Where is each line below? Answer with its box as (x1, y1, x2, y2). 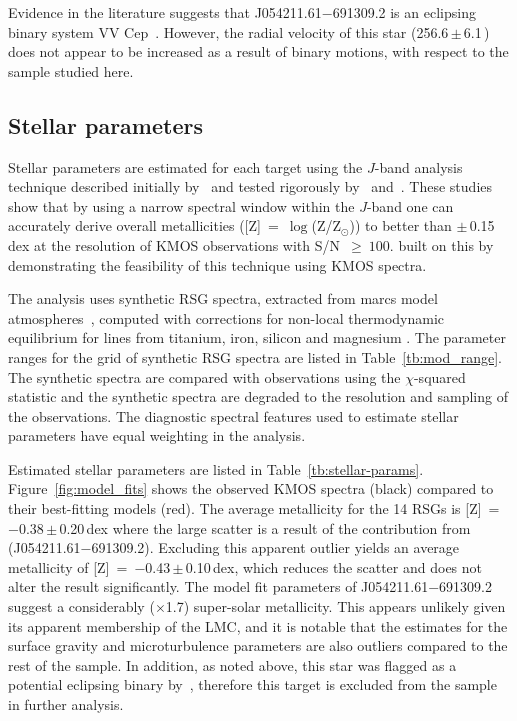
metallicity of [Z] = (8, 556, 128, 577)
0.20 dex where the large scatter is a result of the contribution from (59, 517, 471, 538)
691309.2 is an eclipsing (332, 2, 476, 22)
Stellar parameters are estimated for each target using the (8, 156, 363, 177)
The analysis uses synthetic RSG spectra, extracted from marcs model (8, 288, 438, 309)
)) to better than (349, 215, 452, 236)
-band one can (366, 195, 454, 216)
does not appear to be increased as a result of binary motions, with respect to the (8, 41, 509, 62)
